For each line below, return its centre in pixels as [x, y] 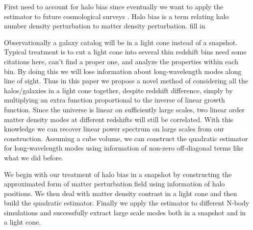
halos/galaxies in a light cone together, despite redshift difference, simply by [118, 90]
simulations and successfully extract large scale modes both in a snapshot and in [125, 212]
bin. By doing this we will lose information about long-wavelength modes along [123, 71]
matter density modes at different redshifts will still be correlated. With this [119, 119]
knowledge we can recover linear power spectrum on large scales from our [114, 129]
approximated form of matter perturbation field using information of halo [114, 184]
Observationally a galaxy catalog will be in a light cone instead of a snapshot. [121, 42]
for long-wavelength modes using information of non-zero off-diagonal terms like [124, 148]
